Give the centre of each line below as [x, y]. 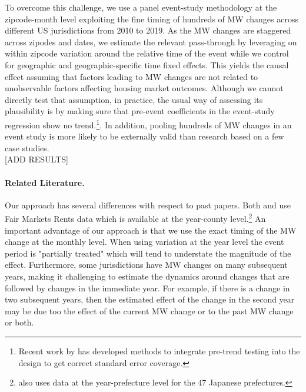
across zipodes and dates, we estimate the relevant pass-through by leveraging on [151, 41]
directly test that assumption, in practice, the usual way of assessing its [134, 99]
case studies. [27, 147]
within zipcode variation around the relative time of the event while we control [147, 53]
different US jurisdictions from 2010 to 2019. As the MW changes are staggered [148, 30]
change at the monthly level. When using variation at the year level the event [144, 242]
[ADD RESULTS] [36, 159]
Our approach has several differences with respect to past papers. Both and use [148, 205]
